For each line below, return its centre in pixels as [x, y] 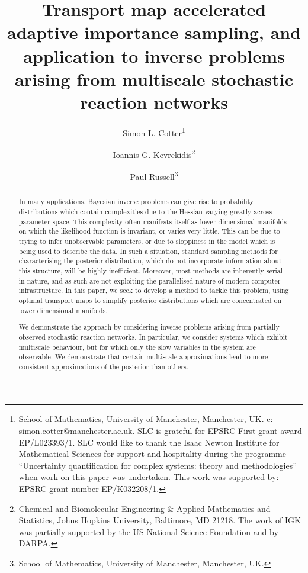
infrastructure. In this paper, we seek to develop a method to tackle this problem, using [154, 290]
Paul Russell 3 [154, 176]
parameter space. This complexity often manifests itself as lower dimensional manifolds [153, 221]
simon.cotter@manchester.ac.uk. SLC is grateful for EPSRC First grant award [160, 431]
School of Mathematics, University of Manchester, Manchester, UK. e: [146, 419]
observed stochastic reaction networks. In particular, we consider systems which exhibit [153, 337]
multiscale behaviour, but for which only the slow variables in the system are [137, 347]
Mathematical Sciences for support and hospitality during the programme [152, 454]
